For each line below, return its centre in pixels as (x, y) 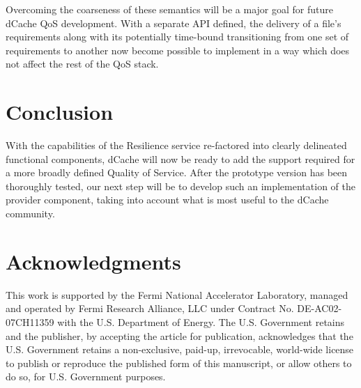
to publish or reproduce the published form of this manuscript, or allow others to (179, 363)
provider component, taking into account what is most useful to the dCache (167, 200)
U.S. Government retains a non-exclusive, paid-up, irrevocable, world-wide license (180, 349)
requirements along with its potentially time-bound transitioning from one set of (177, 37)
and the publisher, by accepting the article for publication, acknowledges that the (179, 335)
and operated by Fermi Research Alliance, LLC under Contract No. (150, 308)
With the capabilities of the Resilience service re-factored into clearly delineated (176, 145)
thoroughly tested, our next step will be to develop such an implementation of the (180, 186)
